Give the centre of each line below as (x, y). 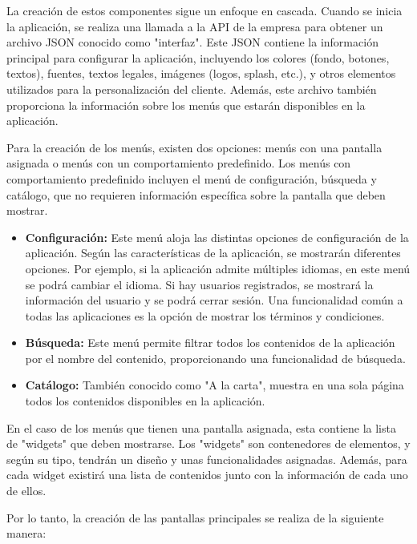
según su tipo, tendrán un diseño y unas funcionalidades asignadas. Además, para (207, 459)
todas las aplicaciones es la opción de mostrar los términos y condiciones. (205, 315)
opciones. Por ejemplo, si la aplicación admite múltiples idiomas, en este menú (218, 268)
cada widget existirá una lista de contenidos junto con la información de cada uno (207, 475)
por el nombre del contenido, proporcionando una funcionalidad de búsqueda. (215, 358)
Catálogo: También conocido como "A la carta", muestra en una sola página (215, 385)
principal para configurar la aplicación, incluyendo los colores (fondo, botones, (198, 57)
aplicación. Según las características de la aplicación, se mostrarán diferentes (213, 253)
